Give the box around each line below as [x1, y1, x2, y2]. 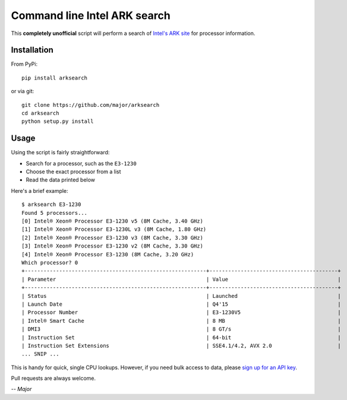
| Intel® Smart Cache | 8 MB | [21, 318, 341, 324]
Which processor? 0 [21, 259, 78, 266]
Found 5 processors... [21, 209, 88, 216]
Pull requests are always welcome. [11, 374, 96, 382]
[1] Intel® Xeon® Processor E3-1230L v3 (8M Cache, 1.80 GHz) [21, 226, 207, 233]
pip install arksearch [21, 74, 88, 81]
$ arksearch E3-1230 [21, 201, 81, 208]
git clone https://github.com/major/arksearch [21, 101, 160, 108]
